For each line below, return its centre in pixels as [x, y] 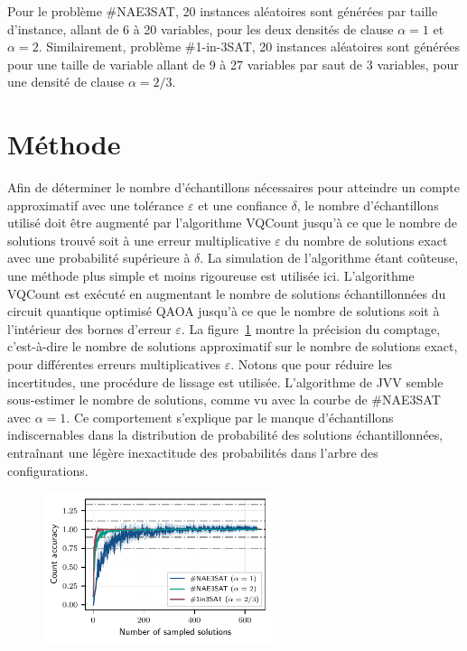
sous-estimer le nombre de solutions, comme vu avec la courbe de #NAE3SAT [224, 400]
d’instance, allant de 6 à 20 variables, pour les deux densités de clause [201, 28]
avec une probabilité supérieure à [99, 258]
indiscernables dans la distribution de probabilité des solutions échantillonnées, [225, 435]
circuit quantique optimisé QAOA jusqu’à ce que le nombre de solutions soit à [224, 311]
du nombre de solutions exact [366, 240]
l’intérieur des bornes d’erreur [89, 328]
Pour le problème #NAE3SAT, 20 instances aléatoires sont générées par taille [223, 11]
